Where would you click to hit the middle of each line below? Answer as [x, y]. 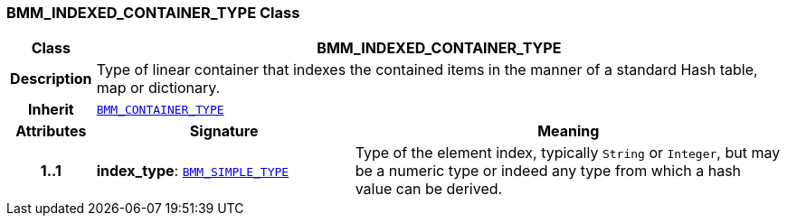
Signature [224, 131]
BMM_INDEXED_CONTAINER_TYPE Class [153, 13]
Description [51, 79]
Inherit [51, 110]
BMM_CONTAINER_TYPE [160, 109]
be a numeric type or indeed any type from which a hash [548, 171]
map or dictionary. [158, 88]
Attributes [51, 131]
